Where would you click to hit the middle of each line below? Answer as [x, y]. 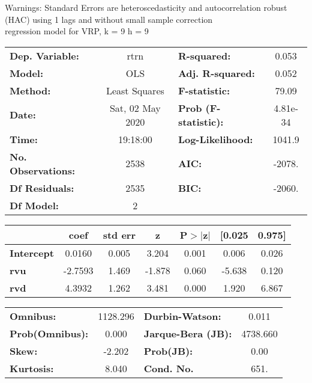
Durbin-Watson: [182, 316]
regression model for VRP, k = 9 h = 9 [77, 31]
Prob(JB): [168, 351]
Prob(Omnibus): [49, 333]
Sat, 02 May [135, 108]
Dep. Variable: [44, 55]
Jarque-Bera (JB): [188, 333]
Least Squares [135, 90]
